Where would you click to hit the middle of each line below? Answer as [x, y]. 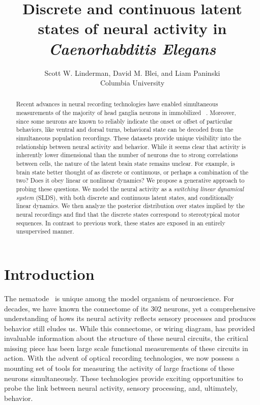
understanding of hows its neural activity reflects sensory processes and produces [130, 318]
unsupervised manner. [45, 231]
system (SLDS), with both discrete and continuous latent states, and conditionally [125, 197]
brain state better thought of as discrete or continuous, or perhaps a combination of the [132, 172]
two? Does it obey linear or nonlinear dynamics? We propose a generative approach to [130, 180]
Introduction [49, 273]
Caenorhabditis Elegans [132, 48]
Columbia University [132, 83]
